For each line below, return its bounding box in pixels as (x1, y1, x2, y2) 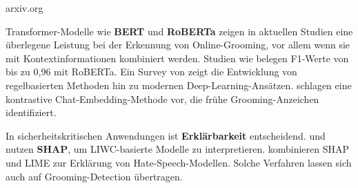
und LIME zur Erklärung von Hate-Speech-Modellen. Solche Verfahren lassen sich (6, 155, 352, 169)
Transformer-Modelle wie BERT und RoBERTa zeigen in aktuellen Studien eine (6, 23, 353, 38)
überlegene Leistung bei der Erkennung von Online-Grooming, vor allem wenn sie (6, 37, 350, 52)
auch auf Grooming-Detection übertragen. (6, 169, 183, 183)
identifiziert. (6, 105, 57, 120)
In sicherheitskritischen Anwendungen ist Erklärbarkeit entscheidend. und (6, 128, 326, 142)
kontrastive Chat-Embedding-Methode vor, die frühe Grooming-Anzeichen (6, 91, 319, 106)
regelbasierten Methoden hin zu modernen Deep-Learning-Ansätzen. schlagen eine (6, 77, 352, 92)
